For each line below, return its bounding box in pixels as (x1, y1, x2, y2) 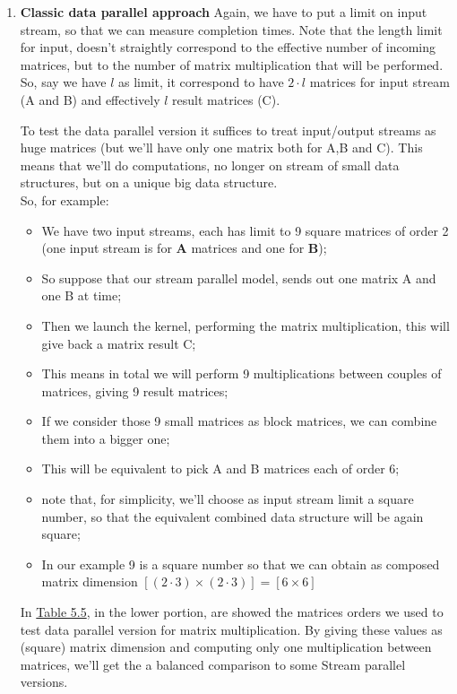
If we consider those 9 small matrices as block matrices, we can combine (41, 412, 437, 430)
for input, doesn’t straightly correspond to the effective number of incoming (20, 38, 436, 56)
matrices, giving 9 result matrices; (41, 381, 228, 400)
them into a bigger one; (41, 429, 170, 447)
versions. (20, 672, 68, 691)
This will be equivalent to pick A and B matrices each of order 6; (41, 459, 400, 478)
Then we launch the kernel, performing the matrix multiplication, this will (41, 316, 450, 334)
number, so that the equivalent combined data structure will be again (41, 507, 424, 525)
